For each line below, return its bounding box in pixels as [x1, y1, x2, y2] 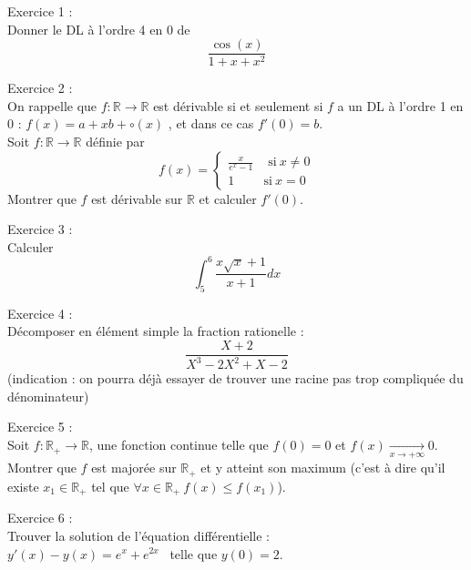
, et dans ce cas [168, 114, 254, 133]
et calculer [199, 188, 257, 208]
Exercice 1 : [7, 2, 73, 20]
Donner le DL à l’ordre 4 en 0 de [7, 19, 190, 38]
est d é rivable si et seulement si [153, 96, 323, 115]
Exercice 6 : [7, 508, 73, 527]
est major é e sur [91, 458, 177, 477]
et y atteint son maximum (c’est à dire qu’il [200, 458, 445, 477]
